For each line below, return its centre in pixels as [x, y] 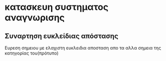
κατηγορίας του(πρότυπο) [31, 53]
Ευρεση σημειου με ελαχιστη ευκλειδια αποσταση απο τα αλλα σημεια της [83, 48]
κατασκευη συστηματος [56, 7]
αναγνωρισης [35, 18]
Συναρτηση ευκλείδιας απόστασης [61, 36]
